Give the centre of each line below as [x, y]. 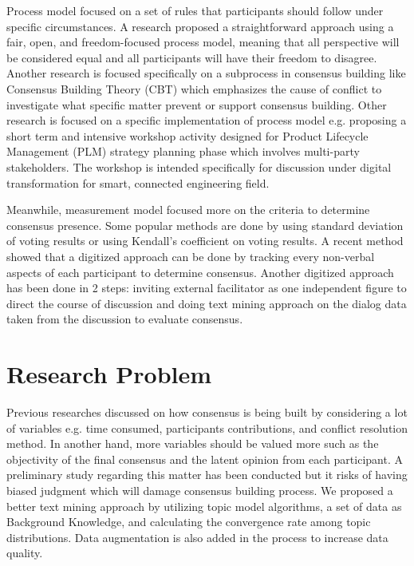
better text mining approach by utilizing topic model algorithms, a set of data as [204, 506]
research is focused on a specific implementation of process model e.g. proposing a [207, 120]
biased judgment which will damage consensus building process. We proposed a [200, 490]
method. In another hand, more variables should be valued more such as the [193, 443]
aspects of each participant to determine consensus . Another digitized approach [200, 272]
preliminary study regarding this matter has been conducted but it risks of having [207, 475]
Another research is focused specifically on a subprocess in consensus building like [206, 73]
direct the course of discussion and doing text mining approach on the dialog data [207, 303]
